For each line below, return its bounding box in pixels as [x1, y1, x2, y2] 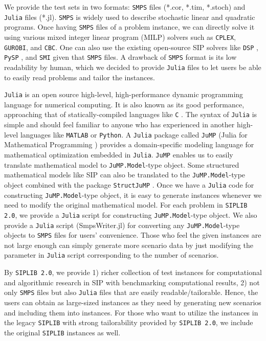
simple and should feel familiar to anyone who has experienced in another [4, 119, 235, 130]
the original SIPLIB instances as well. [4, 327, 121, 337]
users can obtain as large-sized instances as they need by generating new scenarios [4, 297, 261, 307]
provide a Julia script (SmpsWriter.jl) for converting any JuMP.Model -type [4, 219, 240, 230]
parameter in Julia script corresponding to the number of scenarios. [4, 249, 219, 260]
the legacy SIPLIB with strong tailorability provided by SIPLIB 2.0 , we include [4, 317, 253, 328]
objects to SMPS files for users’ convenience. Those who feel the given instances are [4, 230, 261, 240]
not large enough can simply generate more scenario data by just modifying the [4, 239, 253, 250]
